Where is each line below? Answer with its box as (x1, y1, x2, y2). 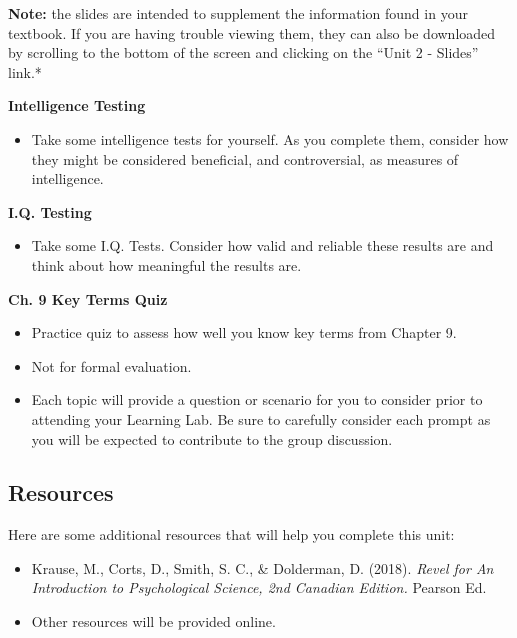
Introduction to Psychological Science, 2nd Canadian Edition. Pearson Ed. (31, 577, 487, 598)
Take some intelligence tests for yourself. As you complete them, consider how (31, 128, 509, 149)
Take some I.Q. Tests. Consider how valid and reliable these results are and (31, 235, 494, 256)
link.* (8, 61, 42, 82)
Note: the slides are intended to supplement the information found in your (8, 3, 468, 23)
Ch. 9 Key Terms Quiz (8, 288, 168, 309)
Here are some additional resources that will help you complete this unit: (8, 524, 455, 545)
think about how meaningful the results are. (31, 254, 302, 275)
